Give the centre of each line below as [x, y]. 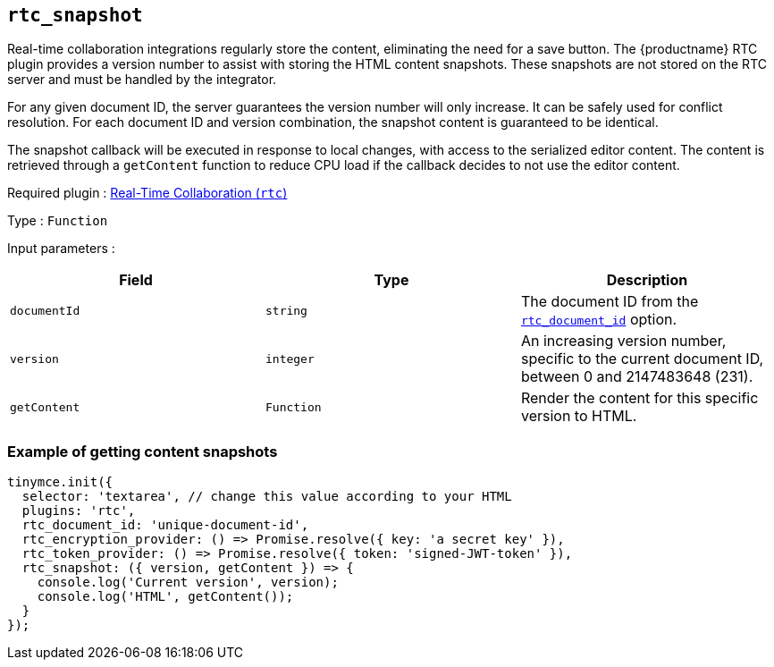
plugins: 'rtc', [79, 511]
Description [647, 280]
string [286, 310]
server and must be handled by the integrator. [142, 80]
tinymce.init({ [60, 482]
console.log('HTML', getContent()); [165, 597]
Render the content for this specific [639, 398]
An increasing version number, [623, 341]
